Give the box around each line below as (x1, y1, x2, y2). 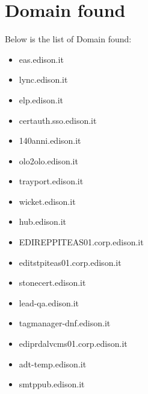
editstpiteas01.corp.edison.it (19, 256, 122, 268)
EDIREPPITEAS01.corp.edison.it (19, 236, 144, 248)
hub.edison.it (19, 215, 67, 228)
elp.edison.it (19, 93, 64, 106)
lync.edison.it (19, 73, 68, 86)
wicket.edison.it (19, 195, 76, 207)
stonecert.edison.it (19, 276, 86, 289)
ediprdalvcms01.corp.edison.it (19, 337, 128, 350)
